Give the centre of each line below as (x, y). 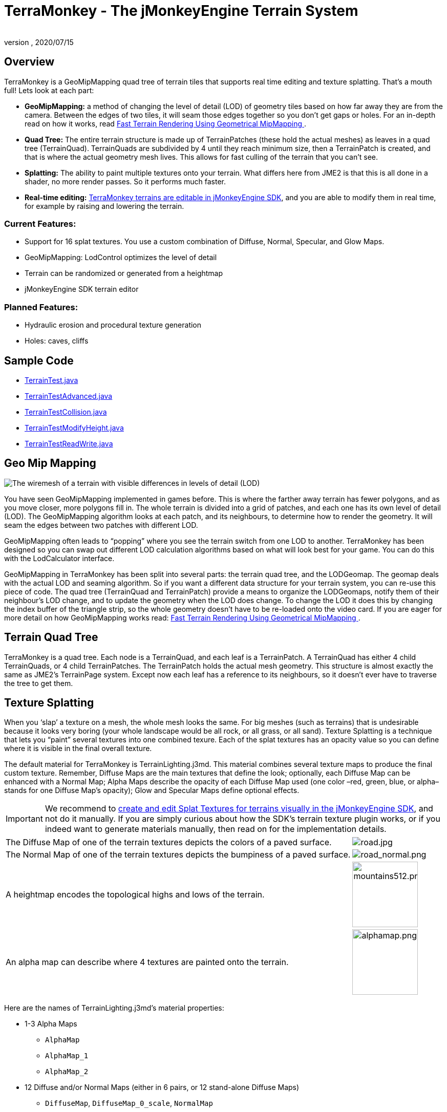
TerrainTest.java (51, 380)
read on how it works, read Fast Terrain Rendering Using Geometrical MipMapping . (166, 123)
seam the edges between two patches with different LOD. (101, 525)
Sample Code (39, 360)
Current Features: (40, 223)
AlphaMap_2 (67, 1072)
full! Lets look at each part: (49, 90)
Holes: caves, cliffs (57, 341)
